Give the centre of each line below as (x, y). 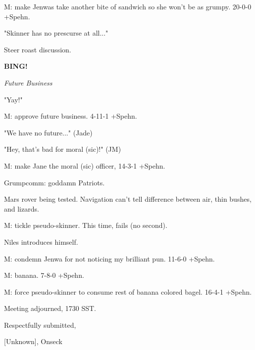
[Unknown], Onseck (33, 341)
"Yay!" (13, 99)
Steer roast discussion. (38, 49)
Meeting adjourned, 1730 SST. (50, 308)
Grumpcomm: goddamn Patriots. (54, 182)
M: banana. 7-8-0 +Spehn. (44, 275)
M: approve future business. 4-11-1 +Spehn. (71, 116)
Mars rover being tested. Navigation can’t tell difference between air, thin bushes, (128, 199)
